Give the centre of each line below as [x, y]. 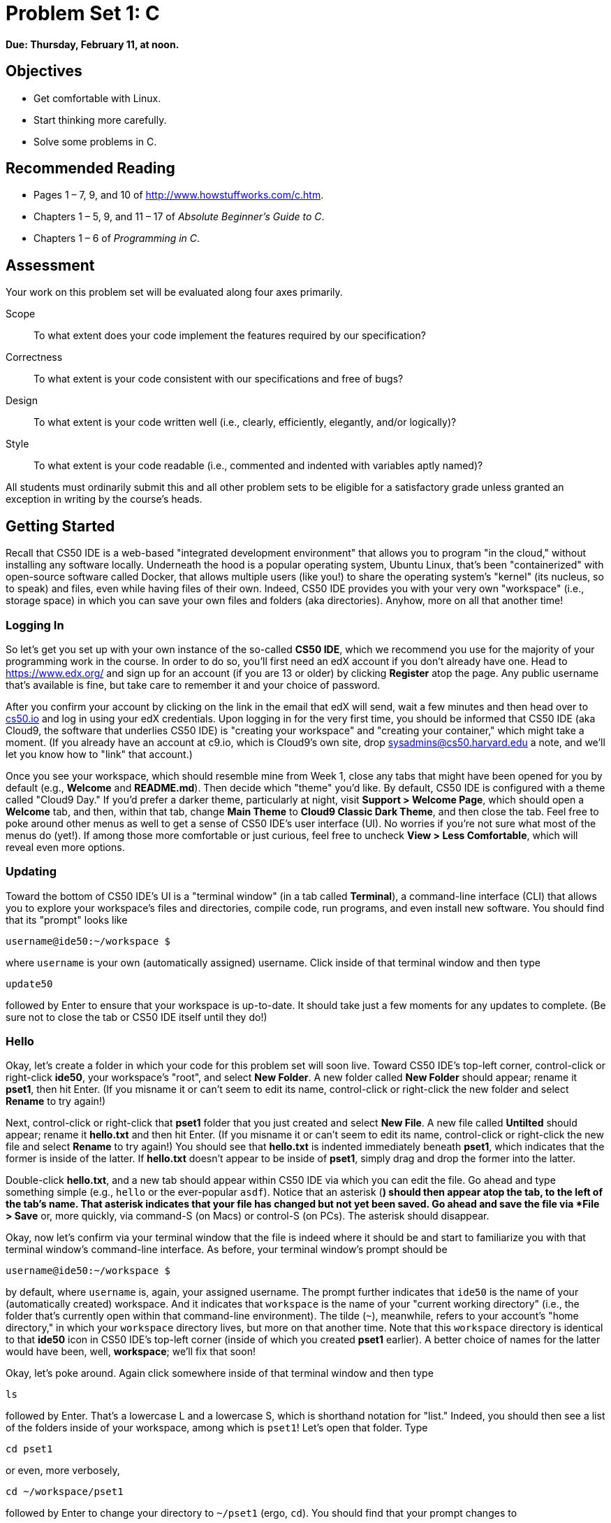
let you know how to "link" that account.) [99, 754]
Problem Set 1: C [83, 13]
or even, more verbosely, [63, 1471]
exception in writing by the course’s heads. [104, 499]
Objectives [44, 71]
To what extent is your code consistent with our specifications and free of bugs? [219, 379]
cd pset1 [29, 1449]
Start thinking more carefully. [100, 120]
